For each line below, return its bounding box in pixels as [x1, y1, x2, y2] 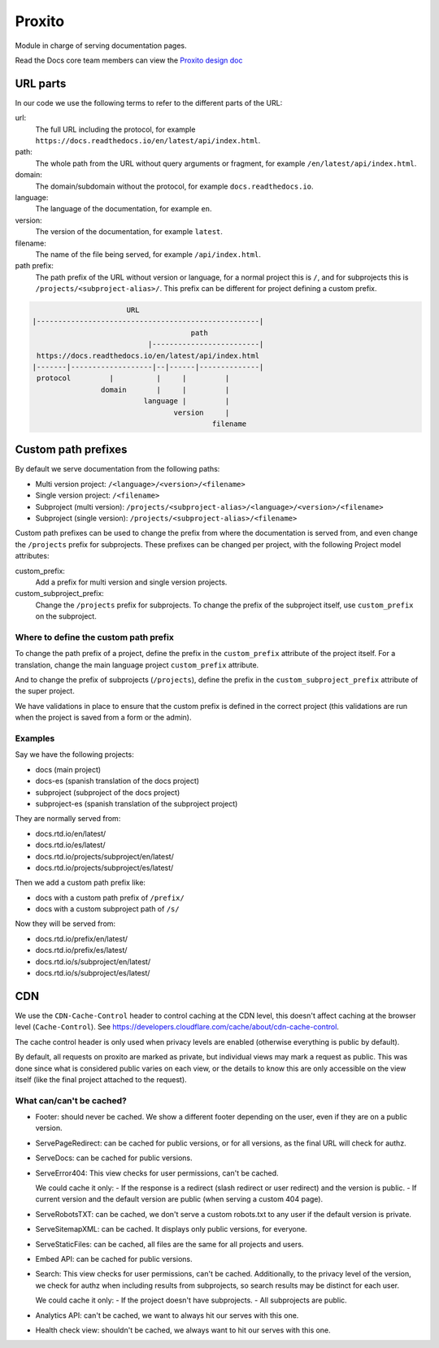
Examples [15, 733, 55, 744]
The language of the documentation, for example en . [35, 204, 212, 214]
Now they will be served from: [15, 919, 116, 928]
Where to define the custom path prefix [15, 631, 174, 642]
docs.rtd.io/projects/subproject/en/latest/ [35, 851, 174, 861]
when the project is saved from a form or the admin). [15, 712, 192, 723]
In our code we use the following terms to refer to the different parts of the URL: [15, 98, 283, 107]
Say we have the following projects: [15, 750, 134, 759]
